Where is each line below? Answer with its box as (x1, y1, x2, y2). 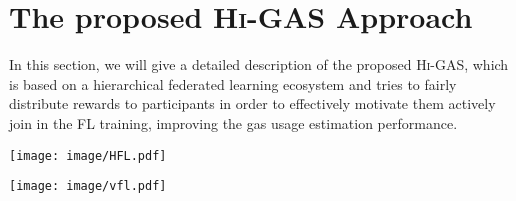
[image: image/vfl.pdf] (9, 179, 167, 194)
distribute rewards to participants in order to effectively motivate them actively (9, 93, 496, 114)
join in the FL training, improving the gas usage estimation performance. (9, 112, 458, 133)
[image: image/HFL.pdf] (9, 148, 167, 163)
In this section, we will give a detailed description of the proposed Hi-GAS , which (9, 54, 509, 75)
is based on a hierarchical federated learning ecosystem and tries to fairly (9, 73, 457, 94)
